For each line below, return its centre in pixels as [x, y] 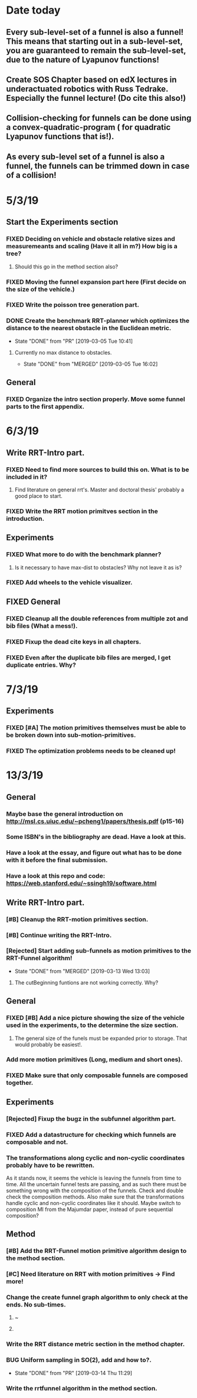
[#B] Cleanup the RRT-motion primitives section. [77, 919]
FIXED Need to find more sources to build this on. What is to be [98, 470]
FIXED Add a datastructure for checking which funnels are [91, 1134]
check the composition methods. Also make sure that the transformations [95, 1197]
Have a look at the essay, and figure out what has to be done [94, 853]
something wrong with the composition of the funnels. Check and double [95, 1190]
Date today [33, 10]
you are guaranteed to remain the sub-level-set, [96, 50]
